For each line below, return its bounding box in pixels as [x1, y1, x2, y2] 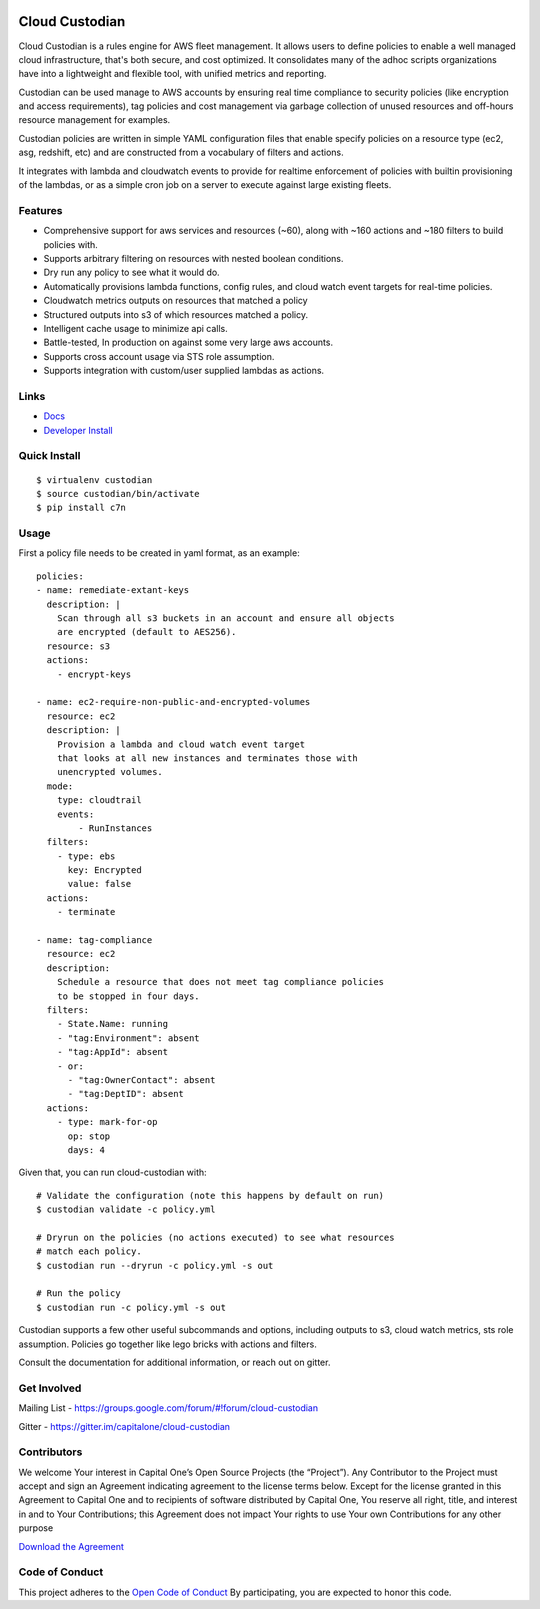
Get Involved [18, 1381, 82, 1395]
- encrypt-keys [56, 668, 132, 680]
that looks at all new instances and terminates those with [56, 752, 359, 764]
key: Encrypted [67, 865, 142, 876]
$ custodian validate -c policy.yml [36, 1204, 216, 1215]
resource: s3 [46, 640, 111, 652]
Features [18, 203, 63, 217]
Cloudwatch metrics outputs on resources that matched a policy [43, 295, 309, 307]
